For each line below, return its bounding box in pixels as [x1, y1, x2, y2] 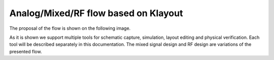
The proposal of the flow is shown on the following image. [9, 25, 131, 31]
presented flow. [9, 48, 42, 54]
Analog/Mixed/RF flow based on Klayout [9, 8, 183, 19]
